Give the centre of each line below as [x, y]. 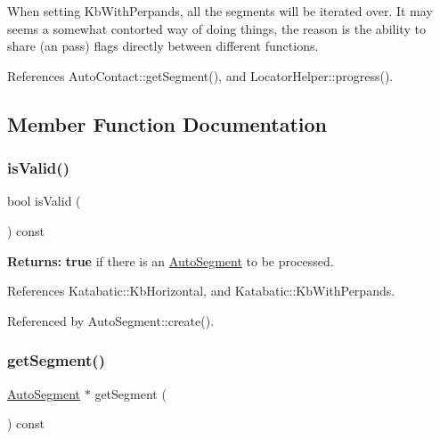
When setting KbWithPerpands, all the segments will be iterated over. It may [220, 11]
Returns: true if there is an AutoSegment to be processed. [171, 260]
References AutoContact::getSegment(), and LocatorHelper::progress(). [200, 75]
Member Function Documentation [167, 123]
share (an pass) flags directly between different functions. [163, 46]
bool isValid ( [44, 201]
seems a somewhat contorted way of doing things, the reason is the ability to [216, 28]
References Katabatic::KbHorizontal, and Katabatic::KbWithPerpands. [201, 291]
